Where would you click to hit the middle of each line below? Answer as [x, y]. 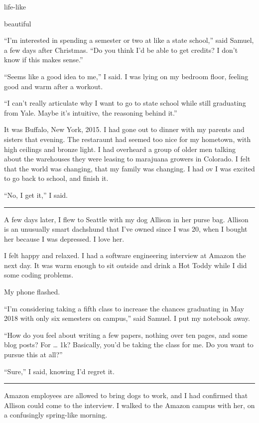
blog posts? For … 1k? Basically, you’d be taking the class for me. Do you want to [129, 345]
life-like [15, 6]
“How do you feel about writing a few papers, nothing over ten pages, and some [126, 335]
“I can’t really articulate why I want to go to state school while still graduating [125, 103]
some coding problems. [39, 275]
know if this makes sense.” [44, 60]
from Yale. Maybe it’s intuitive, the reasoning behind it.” [91, 112]
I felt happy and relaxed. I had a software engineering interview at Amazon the [125, 255]
